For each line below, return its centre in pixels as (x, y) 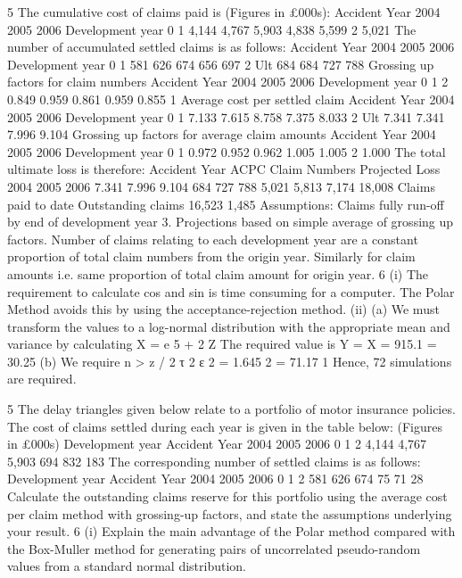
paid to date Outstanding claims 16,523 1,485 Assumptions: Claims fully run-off (226, 204)
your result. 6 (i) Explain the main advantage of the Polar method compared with (231, 531)
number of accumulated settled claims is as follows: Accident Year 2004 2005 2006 (231, 47)
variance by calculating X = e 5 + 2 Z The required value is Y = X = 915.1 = (222, 344)
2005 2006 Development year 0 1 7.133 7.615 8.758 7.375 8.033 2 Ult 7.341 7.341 (226, 116)
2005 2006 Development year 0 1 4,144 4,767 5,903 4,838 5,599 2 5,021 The (212, 29)
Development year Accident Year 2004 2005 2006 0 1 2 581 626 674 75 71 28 (215, 479)
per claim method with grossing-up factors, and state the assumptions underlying (230, 513)
